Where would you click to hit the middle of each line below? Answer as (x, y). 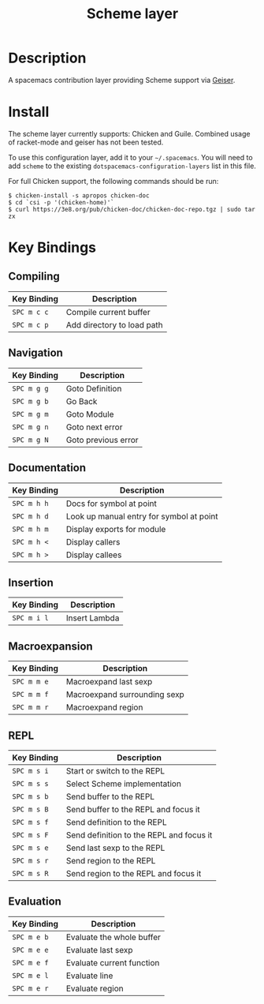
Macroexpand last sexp (109, 682)
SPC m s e (30, 848)
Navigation (35, 353)
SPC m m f (30, 695)
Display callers (93, 541)
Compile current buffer (108, 312)
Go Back (82, 401)
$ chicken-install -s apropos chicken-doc (79, 195)
